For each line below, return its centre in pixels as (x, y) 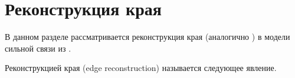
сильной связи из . (38, 48)
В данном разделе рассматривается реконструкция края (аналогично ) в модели (147, 37)
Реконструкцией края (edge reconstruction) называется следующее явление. (141, 68)
